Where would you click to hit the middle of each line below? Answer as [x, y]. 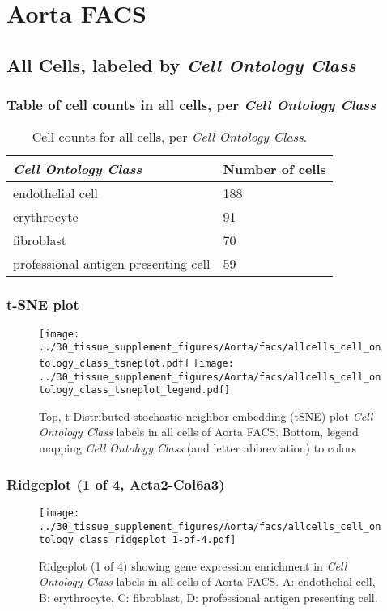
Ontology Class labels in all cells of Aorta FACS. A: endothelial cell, [207, 581]
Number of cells [274, 169]
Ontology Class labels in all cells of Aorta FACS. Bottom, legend [199, 432]
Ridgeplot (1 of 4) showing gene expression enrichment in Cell [193, 565]
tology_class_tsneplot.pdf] [115, 363]
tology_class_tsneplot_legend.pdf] [135, 390]
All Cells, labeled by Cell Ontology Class [181, 64]
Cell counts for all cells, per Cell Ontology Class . [170, 137]
